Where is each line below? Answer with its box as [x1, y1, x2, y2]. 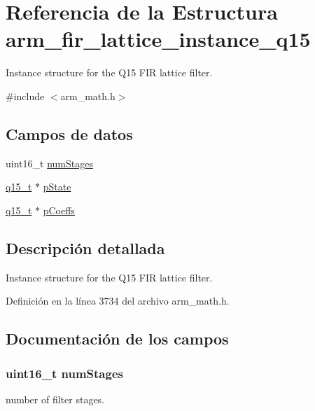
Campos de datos [6, 123, 133, 144]
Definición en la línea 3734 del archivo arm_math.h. [6, 293, 230, 308]
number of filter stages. [6, 391, 105, 406]
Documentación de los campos [6, 328, 229, 349]
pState [43, 179, 71, 194]
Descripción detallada [6, 237, 165, 258]
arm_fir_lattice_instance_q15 [6, 25, 311, 53]
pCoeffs [43, 202, 75, 217]
